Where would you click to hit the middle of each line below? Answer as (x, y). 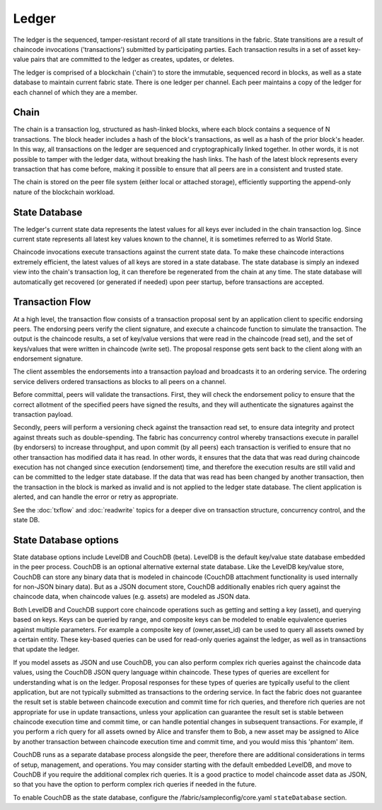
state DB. (27, 519)
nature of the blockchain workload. (64, 192)
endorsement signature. (48, 359)
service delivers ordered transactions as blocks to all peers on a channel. (120, 381)
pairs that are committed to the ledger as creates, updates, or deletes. (133, 60)
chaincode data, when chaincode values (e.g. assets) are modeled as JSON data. (132, 597)
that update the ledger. (46, 649)
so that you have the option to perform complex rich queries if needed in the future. (135, 784)
